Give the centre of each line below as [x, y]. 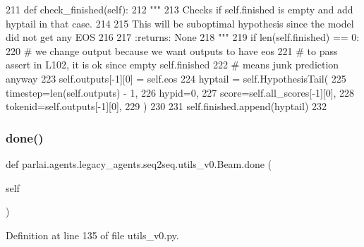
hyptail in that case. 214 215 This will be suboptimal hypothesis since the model [180, 23]
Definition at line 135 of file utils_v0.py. [92, 235]
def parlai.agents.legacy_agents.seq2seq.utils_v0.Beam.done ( [139, 163]
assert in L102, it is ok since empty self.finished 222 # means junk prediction [172, 65]
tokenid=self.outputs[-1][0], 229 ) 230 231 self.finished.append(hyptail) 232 [166, 106]
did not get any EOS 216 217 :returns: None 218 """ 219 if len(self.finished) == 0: [183, 37]
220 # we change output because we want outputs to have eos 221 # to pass [172, 50]
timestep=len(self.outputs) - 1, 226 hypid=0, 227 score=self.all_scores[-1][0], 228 [180, 92]
